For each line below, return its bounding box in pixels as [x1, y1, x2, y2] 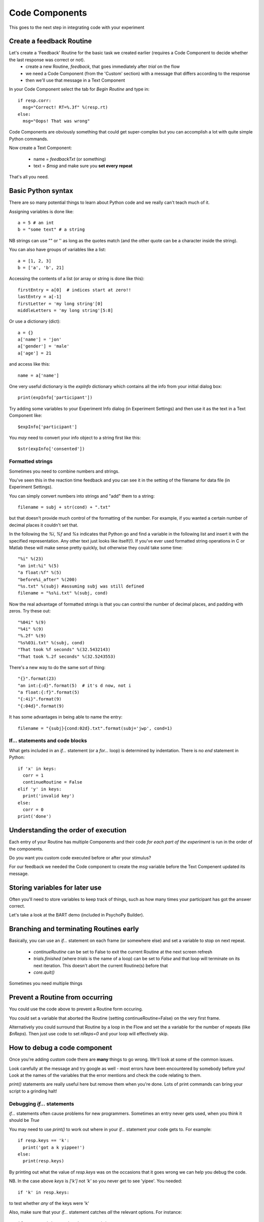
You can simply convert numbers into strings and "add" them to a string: [9, 493, 155, 499]
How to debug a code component [9, 1044, 112, 1052]
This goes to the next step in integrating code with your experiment [9, 24, 145, 30]
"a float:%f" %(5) [18, 570, 62, 575]
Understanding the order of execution [9, 826, 127, 834]
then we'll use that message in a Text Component [25, 77, 125, 83]
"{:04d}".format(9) [18, 703, 65, 709]
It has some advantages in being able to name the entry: [9, 714, 123, 720]
